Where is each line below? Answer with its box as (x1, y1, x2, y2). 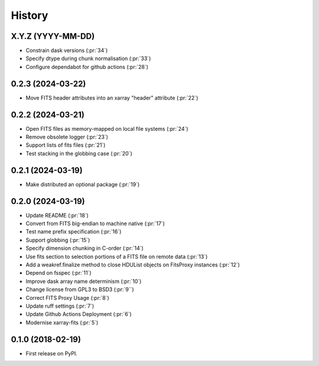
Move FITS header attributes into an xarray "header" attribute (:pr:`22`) (25, 94, 198, 101)
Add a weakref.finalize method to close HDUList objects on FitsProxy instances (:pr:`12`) (25, 261, 240, 268)
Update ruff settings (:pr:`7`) (25, 302, 95, 309)
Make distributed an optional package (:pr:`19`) (25, 180, 140, 188)
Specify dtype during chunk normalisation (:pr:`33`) (25, 55, 151, 62)
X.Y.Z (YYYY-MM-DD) (11, 31, 95, 41)
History (11, 9, 48, 22)
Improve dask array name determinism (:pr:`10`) (25, 278, 142, 285)
